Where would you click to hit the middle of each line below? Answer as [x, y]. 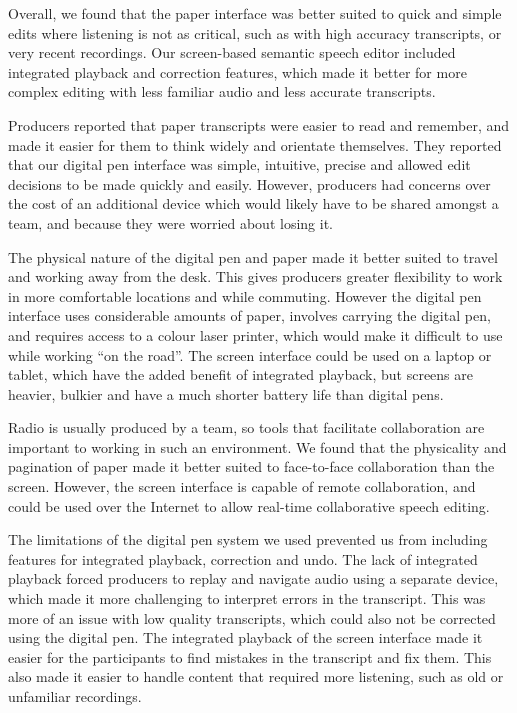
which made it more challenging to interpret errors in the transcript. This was [247, 598]
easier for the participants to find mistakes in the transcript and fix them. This [250, 656]
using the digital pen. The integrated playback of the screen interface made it [245, 637]
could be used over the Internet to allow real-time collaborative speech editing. [249, 505]
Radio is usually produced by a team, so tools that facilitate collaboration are [246, 427]
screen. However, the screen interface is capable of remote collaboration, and [242, 486]
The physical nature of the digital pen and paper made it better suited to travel [253, 256]
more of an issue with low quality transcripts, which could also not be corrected [252, 617]
